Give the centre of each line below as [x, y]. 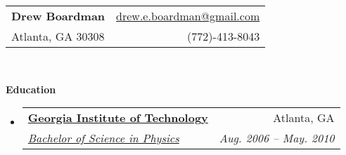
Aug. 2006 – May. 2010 [277, 138]
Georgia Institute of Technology [118, 118]
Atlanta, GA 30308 [58, 36]
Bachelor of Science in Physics [103, 138]
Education [31, 89]
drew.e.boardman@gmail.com [188, 16]
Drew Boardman [58, 16]
